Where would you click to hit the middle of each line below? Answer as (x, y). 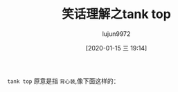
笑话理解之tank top (116, 14)
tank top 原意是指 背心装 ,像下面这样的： (63, 81)
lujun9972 (116, 34)
